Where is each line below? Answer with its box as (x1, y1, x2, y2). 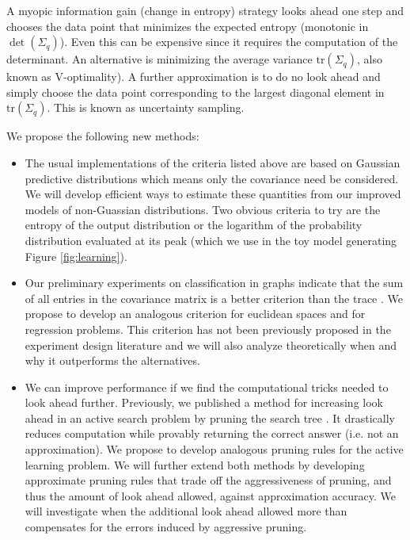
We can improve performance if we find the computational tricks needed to (25, 378, 389, 395)
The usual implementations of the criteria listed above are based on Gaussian (25, 154, 401, 170)
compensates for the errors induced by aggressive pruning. (25, 519, 307, 535)
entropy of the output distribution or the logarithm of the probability (25, 216, 363, 233)
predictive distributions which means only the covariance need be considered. (25, 170, 399, 186)
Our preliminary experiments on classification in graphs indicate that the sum (25, 274, 404, 291)
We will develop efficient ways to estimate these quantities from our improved (25, 186, 401, 202)
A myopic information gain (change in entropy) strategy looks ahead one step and (6, 2, 404, 18)
